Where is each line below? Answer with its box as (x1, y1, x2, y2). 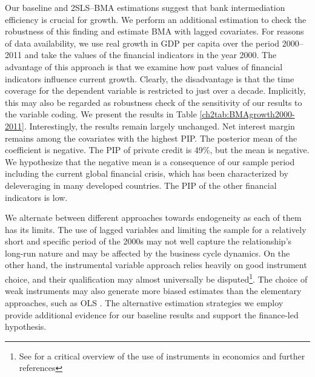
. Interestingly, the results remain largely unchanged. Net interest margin (24, 119, 295, 132)
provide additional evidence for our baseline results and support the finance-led (5, 308, 299, 321)
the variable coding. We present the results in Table (5, 108, 197, 120)
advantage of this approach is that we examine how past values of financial (5, 60, 283, 73)
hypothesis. (5, 320, 47, 333)
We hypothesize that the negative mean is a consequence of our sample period (5, 155, 295, 168)
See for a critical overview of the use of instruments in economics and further (19, 349, 305, 362)
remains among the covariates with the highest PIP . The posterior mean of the (5, 131, 297, 144)
